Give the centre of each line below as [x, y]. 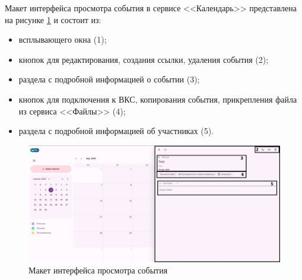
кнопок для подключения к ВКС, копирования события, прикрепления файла [158, 99]
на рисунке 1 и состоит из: [53, 19]
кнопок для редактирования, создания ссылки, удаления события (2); [144, 59]
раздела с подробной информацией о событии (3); [109, 79]
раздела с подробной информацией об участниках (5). [116, 131]
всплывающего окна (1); [63, 39]
